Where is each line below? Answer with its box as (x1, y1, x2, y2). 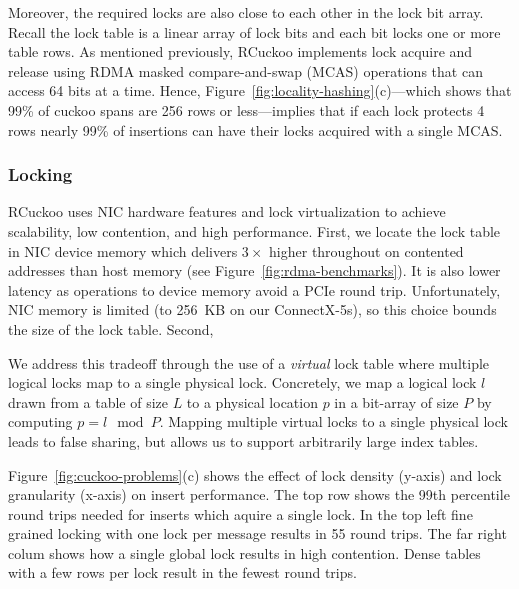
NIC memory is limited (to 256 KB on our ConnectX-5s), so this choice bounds (8, 299, 497, 320)
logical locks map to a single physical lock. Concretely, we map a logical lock (8, 372, 477, 393)
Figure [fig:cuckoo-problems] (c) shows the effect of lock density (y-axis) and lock (8, 464, 502, 485)
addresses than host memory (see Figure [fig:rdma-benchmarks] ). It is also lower (8, 260, 501, 281)
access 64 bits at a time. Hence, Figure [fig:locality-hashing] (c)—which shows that (8, 80, 512, 101)
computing (8, 411, 73, 432)
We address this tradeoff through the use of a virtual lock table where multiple (8, 352, 490, 373)
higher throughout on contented (269, 240, 464, 261)
